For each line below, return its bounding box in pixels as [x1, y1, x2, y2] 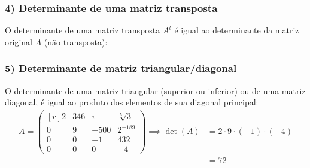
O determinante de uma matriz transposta [5, 24, 160, 36]
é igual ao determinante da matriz [174, 24, 299, 36]
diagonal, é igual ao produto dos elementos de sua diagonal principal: [5, 96, 259, 108]
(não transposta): [44, 35, 108, 48]
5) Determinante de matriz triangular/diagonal [5, 61, 237, 76]
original [5, 35, 32, 48]
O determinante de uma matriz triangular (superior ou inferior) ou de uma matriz [5, 84, 306, 97]
